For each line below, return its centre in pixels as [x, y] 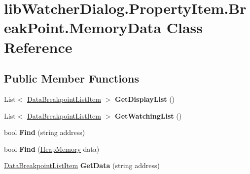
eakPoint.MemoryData [83, 27]
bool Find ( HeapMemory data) [52, 149]
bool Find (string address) [45, 132]
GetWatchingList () [148, 115]
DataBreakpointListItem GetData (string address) [82, 165]
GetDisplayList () [145, 99]
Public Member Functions [71, 78]
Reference [38, 47]
